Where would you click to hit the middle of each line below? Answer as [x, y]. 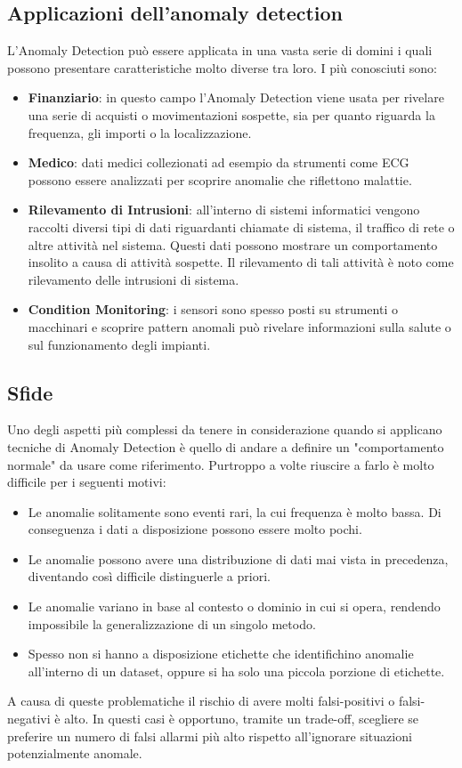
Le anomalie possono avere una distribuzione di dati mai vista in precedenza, [238, 558]
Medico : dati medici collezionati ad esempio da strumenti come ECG [219, 162]
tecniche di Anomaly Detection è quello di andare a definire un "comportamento [226, 446]
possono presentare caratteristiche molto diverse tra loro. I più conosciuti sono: [223, 67]
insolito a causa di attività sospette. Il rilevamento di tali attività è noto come [241, 262]
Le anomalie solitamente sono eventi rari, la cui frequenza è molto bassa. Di [235, 511]
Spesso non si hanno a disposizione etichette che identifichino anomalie [221, 654]
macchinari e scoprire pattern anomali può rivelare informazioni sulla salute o [239, 326]
